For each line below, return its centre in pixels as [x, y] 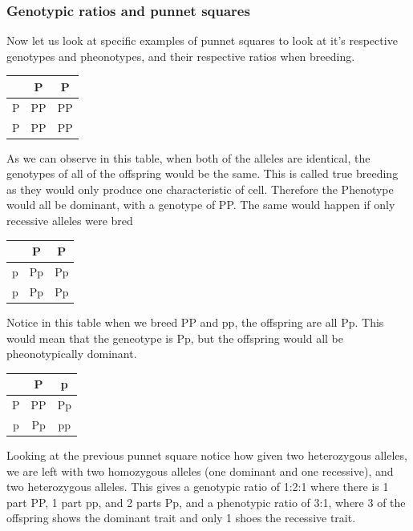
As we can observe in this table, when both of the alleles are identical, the [188, 157]
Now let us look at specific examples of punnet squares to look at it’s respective [202, 40]
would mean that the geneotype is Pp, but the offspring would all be [175, 338]
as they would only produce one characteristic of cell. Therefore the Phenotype [200, 189]
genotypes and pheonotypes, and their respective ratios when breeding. [181, 56]
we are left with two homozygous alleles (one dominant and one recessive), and [200, 471]
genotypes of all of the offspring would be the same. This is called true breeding [202, 173]
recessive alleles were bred [70, 221]
